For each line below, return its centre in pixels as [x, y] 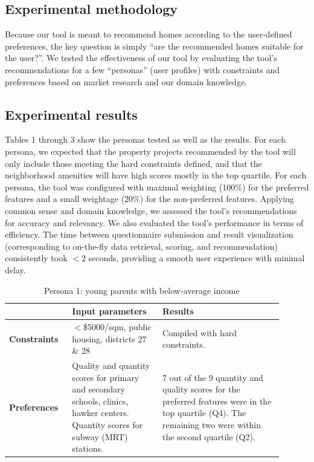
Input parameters [109, 311]
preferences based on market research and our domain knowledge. [126, 81]
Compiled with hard [200, 332]
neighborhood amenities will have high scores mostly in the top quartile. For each [156, 175]
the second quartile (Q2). [209, 436]
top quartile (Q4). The [204, 413]
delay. [15, 269]
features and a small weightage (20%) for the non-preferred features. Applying [149, 199]
